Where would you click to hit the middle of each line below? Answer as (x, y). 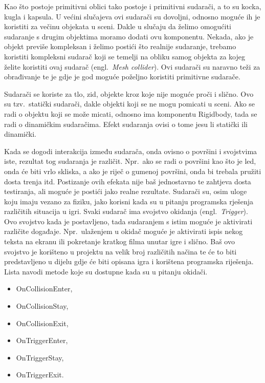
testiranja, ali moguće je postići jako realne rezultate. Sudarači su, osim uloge (126, 191)
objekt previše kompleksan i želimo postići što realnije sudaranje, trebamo (120, 46)
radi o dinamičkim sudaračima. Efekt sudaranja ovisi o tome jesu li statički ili (126, 124)
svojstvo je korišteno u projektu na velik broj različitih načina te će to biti (120, 251)
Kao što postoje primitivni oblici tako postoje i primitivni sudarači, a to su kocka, (133, 6)
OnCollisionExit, (42, 323)
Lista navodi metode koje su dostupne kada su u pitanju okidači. (106, 271)
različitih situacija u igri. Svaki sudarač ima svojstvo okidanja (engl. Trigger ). (126, 211)
